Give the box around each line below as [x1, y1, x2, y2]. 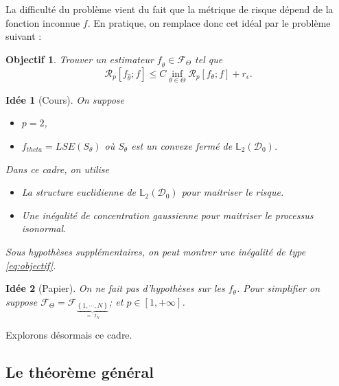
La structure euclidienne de [21, 185, 137, 199]
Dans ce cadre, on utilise [5, 161, 110, 176]
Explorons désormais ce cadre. [5, 328, 132, 342]
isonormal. [21, 221, 67, 236]
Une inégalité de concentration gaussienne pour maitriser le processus [21, 207, 314, 222]
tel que [195, 52, 223, 66]
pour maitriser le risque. [181, 185, 284, 199]
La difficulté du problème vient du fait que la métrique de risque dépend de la [5, 2, 334, 16]
